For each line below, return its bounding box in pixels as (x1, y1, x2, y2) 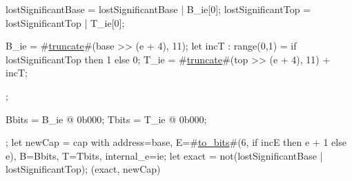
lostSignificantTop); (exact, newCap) (6, 162, 161, 176)
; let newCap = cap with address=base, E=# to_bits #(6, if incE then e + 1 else (6, 135, 346, 149)
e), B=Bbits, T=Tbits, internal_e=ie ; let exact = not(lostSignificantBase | (6, 148, 323, 162)
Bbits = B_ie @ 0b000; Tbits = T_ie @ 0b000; (6, 111, 207, 126)
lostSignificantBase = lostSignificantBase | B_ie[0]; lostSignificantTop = (6, 2, 311, 16)
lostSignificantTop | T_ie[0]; (6, 15, 125, 30)
